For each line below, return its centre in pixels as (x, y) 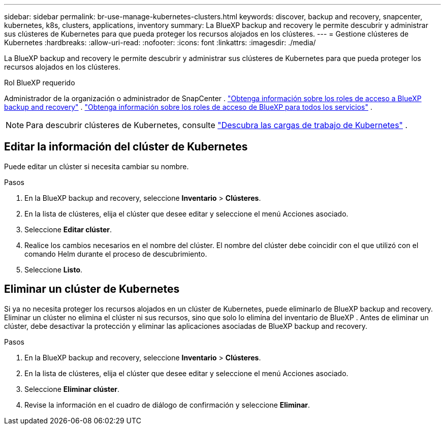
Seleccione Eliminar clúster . (72, 389)
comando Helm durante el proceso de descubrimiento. (116, 254)
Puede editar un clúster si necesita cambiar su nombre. (97, 166)
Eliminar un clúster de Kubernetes (92, 289)
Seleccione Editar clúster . (68, 229)
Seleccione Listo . (54, 269)
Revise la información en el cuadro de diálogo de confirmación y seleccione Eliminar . (167, 405)
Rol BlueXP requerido (40, 83)
